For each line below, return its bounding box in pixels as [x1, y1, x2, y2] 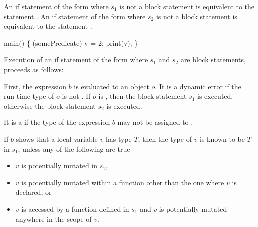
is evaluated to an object [74, 81, 149, 91]
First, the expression [4, 81, 66, 91]
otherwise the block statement [4, 100, 96, 111]
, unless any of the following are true [18, 143, 130, 154]
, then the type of [138, 133, 192, 144]
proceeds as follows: [4, 64, 64, 74]
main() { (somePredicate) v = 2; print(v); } [4, 37, 138, 48]
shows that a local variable [16, 133, 98, 144]
